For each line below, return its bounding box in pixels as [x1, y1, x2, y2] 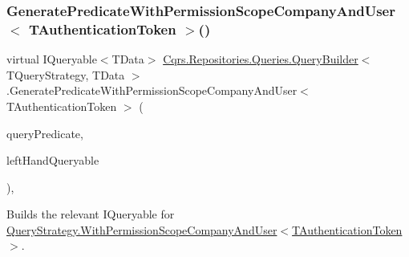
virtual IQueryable [6, 51, 97, 67]
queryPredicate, [6, 124, 83, 141]
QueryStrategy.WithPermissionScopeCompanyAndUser [6, 221, 277, 238]
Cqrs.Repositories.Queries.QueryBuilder [163, 51, 358, 67]
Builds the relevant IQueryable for [6, 206, 175, 222]
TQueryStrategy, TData [6, 66, 125, 83]
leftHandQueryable [6, 152, 99, 169]
